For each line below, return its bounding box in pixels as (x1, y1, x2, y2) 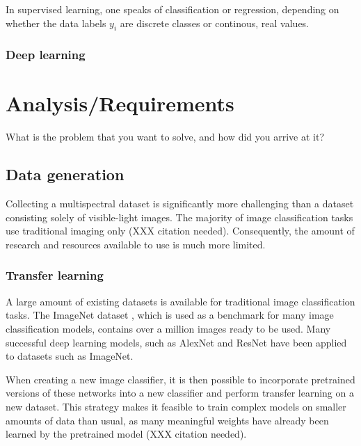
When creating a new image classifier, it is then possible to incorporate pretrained (6, 372, 355, 386)
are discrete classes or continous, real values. (120, 15, 310, 30)
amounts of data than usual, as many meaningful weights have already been (6, 413, 329, 427)
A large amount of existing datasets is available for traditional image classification (6, 294, 355, 308)
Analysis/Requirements (6, 89, 234, 118)
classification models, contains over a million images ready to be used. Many (6, 321, 331, 335)
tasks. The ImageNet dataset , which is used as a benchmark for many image (6, 308, 334, 322)
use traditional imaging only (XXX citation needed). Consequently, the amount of (6, 223, 355, 238)
